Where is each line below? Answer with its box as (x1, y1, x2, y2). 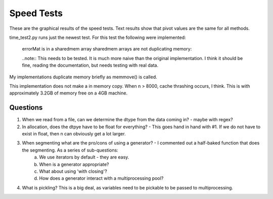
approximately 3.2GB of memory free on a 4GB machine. (9, 90, 128, 96)
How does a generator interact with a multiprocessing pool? (39, 175, 164, 181)
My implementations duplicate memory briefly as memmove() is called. (9, 74, 158, 80)
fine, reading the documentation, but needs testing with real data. (22, 62, 159, 68)
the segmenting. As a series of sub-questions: (22, 147, 118, 153)
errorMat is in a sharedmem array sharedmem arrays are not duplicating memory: (22, 46, 192, 52)
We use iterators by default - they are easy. (39, 154, 129, 160)
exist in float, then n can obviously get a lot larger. (22, 130, 126, 136)
